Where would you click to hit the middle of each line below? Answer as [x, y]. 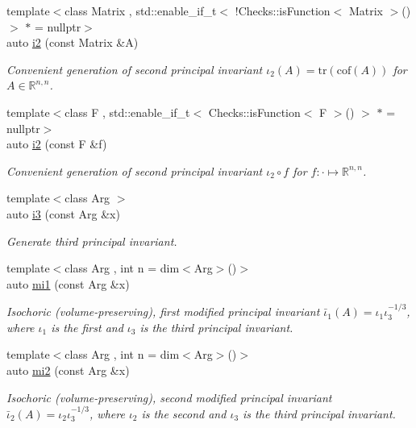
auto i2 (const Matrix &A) [73, 42]
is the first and [87, 327]
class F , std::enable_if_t [127, 112]
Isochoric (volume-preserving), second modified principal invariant [169, 397]
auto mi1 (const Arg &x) [68, 283]
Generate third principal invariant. [92, 241]
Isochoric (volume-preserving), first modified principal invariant [163, 312]
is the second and [184, 413]
